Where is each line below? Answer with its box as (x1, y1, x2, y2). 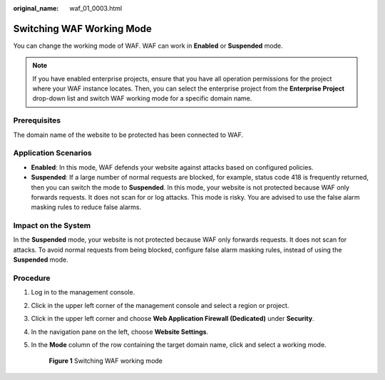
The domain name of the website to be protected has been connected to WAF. (13, 130, 244, 139)
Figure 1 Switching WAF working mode (48, 356, 163, 365)
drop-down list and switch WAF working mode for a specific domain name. (32, 94, 252, 103)
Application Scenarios (13, 148, 92, 158)
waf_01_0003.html (69, 4, 123, 12)
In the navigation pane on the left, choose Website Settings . (31, 327, 209, 336)
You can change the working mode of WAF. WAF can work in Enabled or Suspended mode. (13, 41, 283, 50)
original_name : (13, 4, 59, 12)
